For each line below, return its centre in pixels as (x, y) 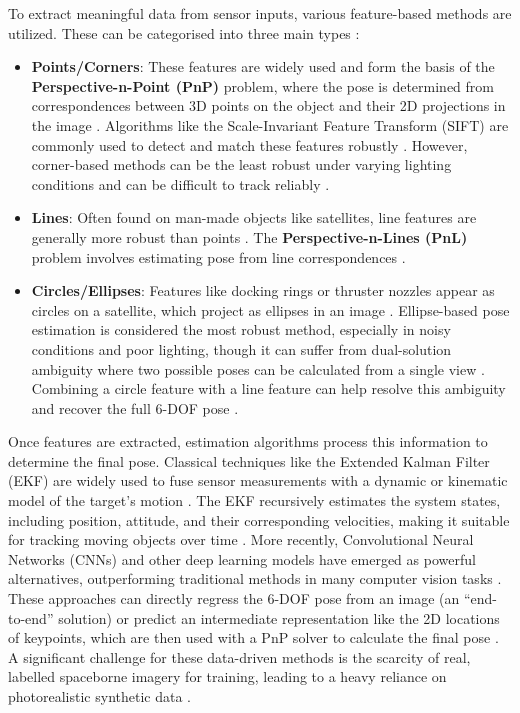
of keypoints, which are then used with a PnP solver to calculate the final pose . (253, 637)
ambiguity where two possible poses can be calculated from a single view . (258, 368)
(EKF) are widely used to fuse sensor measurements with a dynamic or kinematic (258, 480)
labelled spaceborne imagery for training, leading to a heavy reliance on (227, 676)
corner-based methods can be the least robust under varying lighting (241, 164)
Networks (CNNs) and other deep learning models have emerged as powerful (242, 558)
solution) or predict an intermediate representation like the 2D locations (279, 617)
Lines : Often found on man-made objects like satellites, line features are (254, 217)
